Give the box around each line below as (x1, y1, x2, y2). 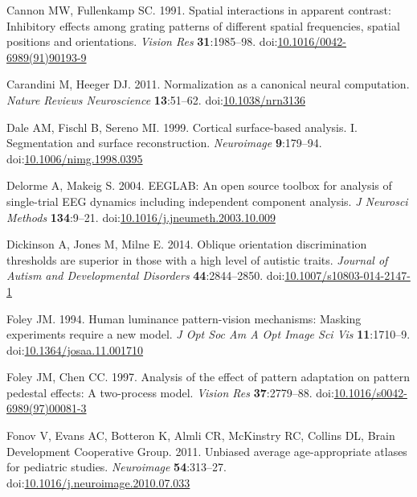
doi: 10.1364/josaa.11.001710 (6, 341, 144, 358)
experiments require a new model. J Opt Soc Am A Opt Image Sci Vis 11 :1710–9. (6, 326, 411, 343)
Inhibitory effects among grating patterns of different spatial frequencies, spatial (6, 17, 400, 34)
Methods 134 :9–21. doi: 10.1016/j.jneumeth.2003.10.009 (6, 208, 276, 225)
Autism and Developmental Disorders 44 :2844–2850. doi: (6, 267, 285, 284)
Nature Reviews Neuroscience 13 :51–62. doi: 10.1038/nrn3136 (6, 91, 305, 108)
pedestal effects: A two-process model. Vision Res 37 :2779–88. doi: (6, 384, 334, 400)
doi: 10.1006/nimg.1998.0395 (6, 150, 143, 166)
